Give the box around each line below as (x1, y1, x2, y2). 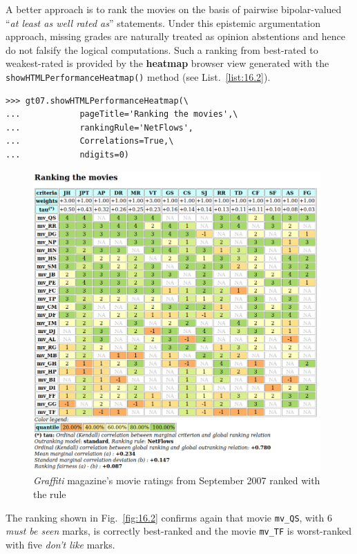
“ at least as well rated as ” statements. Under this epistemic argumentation (6, 15, 320, 30)
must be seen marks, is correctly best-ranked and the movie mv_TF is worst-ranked (6, 524, 352, 538)
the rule (33, 487, 66, 501)
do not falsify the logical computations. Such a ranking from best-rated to (6, 42, 318, 57)
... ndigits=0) (6, 150, 129, 160)
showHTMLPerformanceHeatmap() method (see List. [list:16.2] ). (6, 69, 271, 84)
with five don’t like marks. (6, 537, 115, 551)
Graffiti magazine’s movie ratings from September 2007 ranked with (33, 473, 320, 488)
